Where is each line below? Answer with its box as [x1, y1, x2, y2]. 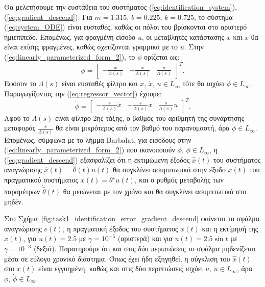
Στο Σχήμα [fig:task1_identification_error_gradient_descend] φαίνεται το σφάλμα [4, 213, 260, 224]
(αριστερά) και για [117, 233, 173, 244]
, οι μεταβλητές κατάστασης [141, 31, 225, 42]
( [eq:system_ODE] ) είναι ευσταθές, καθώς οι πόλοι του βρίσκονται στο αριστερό [4, 21, 247, 32]
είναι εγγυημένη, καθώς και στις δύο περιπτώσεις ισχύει [38, 263, 203, 274]
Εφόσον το [4, 78, 36, 89]
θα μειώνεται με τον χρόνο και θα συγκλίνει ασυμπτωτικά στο [63, 186, 247, 197]
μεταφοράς [4, 122, 36, 133]
